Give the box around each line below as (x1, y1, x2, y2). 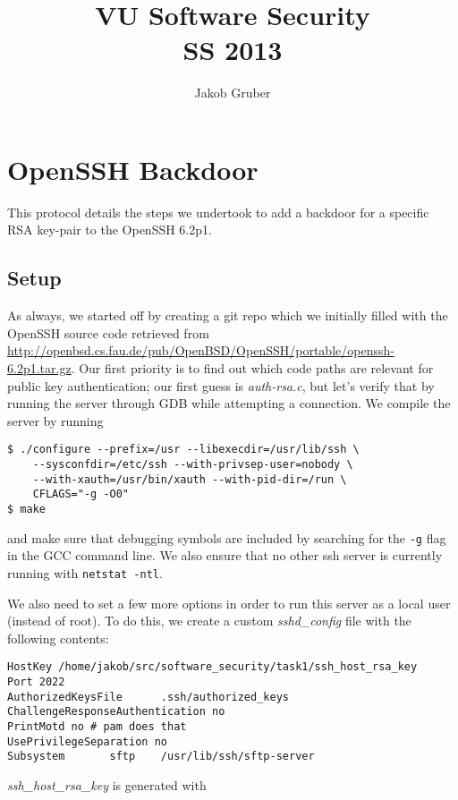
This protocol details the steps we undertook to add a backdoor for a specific (7, 202, 429, 221)
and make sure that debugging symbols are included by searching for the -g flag (7, 528, 446, 547)
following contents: (7, 628, 109, 647)
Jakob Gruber (194, 83, 271, 102)
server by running (7, 411, 104, 430)
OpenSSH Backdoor (7, 150, 259, 187)
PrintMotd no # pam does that (7, 719, 187, 733)
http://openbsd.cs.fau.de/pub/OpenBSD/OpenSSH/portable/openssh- (7, 341, 394, 360)
